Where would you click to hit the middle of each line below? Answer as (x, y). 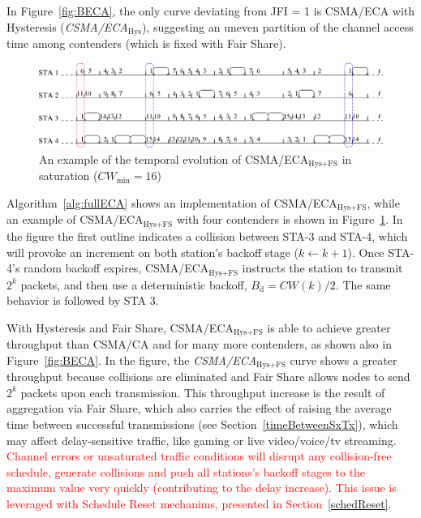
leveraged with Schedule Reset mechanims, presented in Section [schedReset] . (199, 504)
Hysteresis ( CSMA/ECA (67, 26)
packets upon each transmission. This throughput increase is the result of (203, 392)
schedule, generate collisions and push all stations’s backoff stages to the (186, 471)
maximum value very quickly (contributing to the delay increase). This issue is (202, 488)
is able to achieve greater (329, 327)
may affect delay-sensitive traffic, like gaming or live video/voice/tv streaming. (202, 440)
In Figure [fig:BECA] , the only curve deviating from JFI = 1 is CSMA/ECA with (211, 11)
